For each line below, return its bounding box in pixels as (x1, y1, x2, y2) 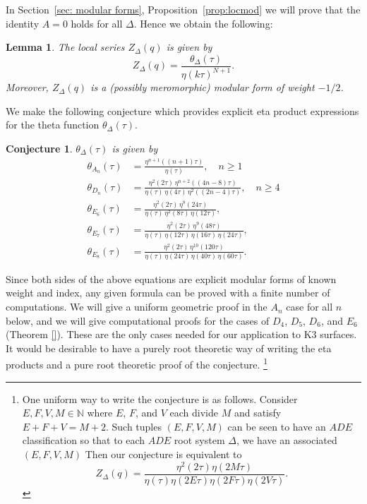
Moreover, (6, 80, 49, 95)
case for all (286, 299, 333, 314)
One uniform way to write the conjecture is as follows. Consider (22, 391, 298, 406)
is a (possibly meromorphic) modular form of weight (90, 80, 315, 95)
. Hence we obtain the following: (133, 16, 273, 30)
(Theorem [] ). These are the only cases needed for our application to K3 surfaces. (6, 327, 357, 342)
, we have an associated (236, 433, 337, 448)
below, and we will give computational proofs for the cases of (6, 313, 270, 328)
